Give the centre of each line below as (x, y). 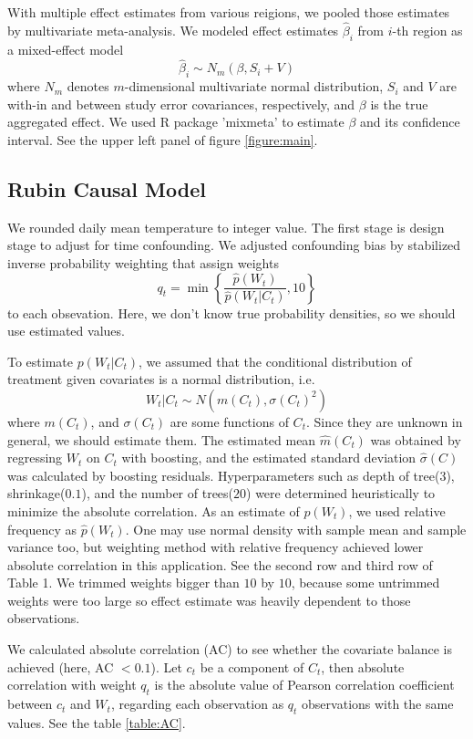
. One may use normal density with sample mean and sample (296, 529)
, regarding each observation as (197, 704)
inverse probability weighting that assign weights (143, 262)
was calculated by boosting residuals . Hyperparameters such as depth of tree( (224, 475)
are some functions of (229, 421)
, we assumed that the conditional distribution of (275, 361)
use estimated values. (66, 331)
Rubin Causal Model (107, 188)
